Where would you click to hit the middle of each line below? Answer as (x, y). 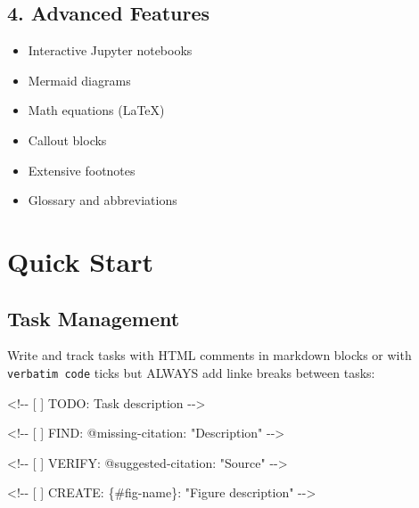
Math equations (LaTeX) (96, 110)
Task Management (94, 318)
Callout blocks (67, 139)
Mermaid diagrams (79, 80)
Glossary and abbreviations (103, 200)
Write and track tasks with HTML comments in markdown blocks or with (209, 355)
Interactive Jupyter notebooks (110, 50)
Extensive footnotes (82, 170)
